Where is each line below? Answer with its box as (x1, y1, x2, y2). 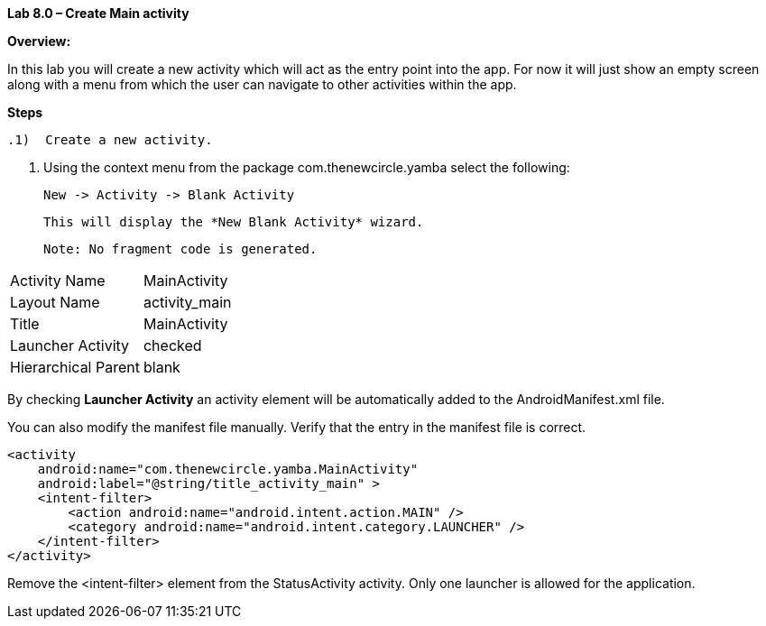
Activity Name (10, 272, 106, 290)
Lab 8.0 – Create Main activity (7, 5, 189, 21)
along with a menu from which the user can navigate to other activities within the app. (7, 77, 517, 92)
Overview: (7, 33, 71, 49)
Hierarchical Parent (10, 358, 140, 376)
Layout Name (10, 293, 100, 311)
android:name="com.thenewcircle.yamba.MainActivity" (37, 462, 419, 476)
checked (143, 336, 202, 354)
